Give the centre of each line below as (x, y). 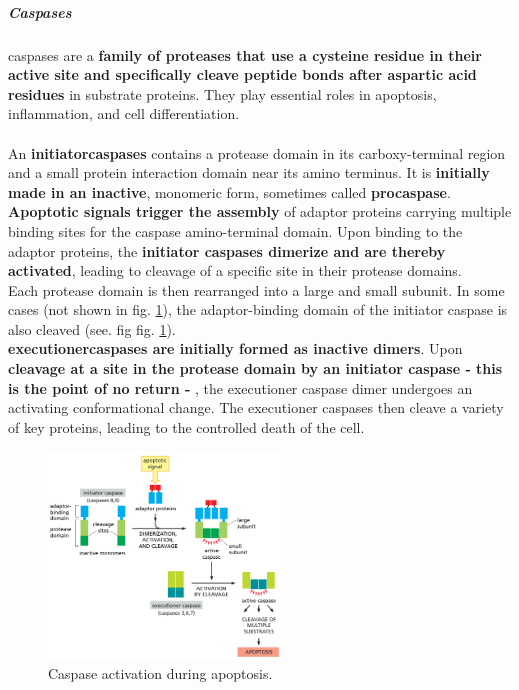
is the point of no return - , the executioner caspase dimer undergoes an (240, 387)
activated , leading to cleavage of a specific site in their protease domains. (235, 270)
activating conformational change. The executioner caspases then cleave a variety (256, 407)
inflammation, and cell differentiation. (124, 113)
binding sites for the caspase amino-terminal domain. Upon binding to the (235, 230)
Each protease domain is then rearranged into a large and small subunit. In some (256, 289)
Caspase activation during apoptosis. (160, 673)
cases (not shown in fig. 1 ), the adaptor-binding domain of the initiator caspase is (258, 309)
